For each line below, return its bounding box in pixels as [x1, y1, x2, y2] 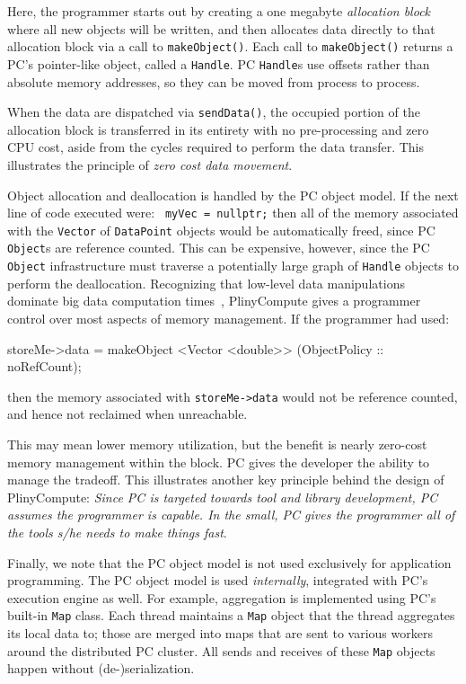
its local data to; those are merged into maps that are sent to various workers [7, 623, 433, 642]
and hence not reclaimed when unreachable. [7, 404, 248, 423]
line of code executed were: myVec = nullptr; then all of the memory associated [7, 203, 459, 222]
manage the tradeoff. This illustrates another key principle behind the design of [7, 470, 444, 489]
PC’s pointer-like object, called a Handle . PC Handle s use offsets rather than [7, 54, 430, 73]
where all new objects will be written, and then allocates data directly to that [7, 19, 435, 38]
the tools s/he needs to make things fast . [7, 522, 227, 541]
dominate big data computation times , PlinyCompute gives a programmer [7, 291, 421, 310]
